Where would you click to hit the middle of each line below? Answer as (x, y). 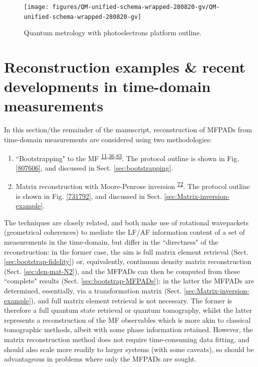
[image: (37, 7)
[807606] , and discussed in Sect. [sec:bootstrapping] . (94, 167)
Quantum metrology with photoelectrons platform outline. (113, 33)
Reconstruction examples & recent (125, 67)
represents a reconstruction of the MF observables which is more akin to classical (128, 320)
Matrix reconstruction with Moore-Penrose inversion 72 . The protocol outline (133, 185)
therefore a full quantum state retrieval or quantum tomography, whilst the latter (128, 310)
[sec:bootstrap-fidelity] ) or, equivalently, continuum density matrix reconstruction (128, 261)
